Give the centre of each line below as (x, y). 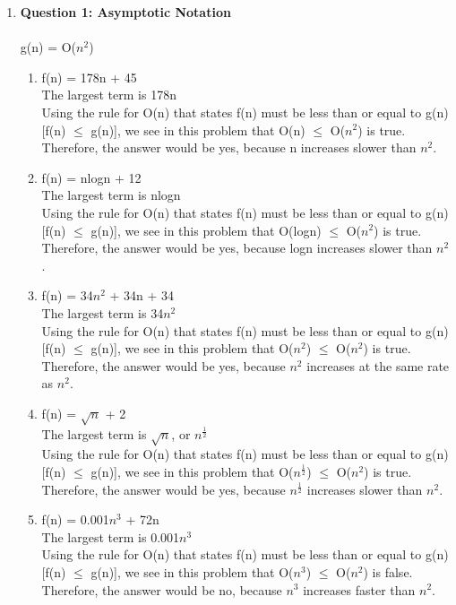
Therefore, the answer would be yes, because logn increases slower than (237, 248)
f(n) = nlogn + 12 (91, 177)
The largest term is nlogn (111, 195)
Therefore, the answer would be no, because (162, 589)
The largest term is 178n (109, 95)
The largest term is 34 (103, 312)
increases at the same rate (378, 365)
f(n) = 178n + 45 (89, 77)
